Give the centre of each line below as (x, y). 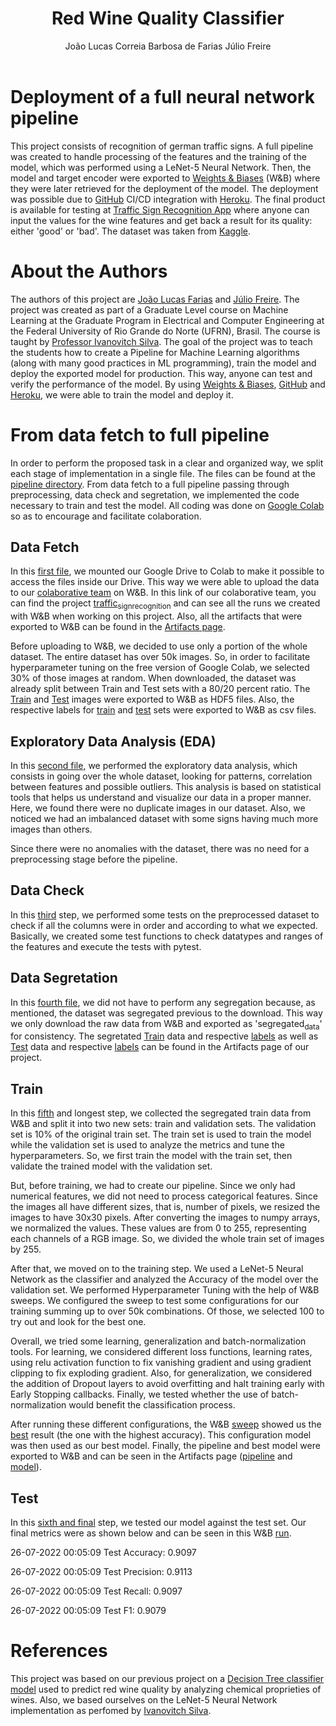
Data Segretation (64, 978)
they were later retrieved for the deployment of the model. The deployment (164, 188)
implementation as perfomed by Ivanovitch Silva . (111, 1710)
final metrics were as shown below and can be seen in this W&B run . (151, 1533)
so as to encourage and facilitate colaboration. (106, 516)
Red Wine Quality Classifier (168, 18)
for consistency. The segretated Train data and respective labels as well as (164, 1036)
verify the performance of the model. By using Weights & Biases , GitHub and (168, 384)
